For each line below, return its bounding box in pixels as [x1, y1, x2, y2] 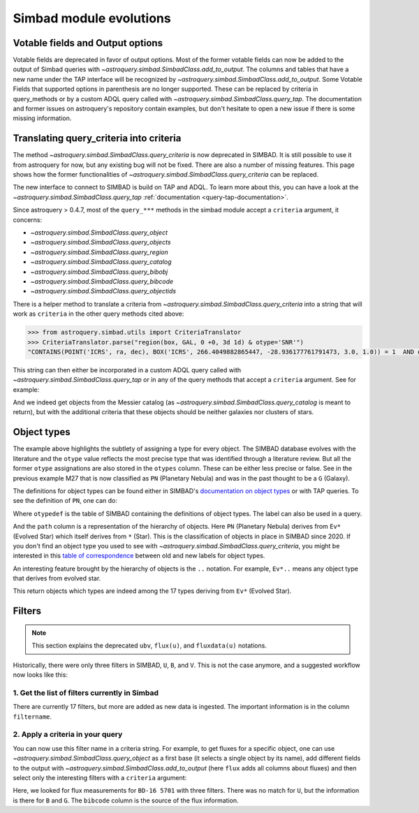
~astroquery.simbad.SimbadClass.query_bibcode [30, 277, 174, 286]
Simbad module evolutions [13, 10, 171, 26]
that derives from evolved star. [13, 574, 101, 583]
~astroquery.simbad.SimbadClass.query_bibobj [30, 268, 168, 276]
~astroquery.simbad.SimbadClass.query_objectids [30, 287, 177, 295]
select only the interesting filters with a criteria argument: [13, 773, 187, 782]
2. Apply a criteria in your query [13, 730, 123, 740]
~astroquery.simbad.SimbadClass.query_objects [30, 238, 171, 247]
